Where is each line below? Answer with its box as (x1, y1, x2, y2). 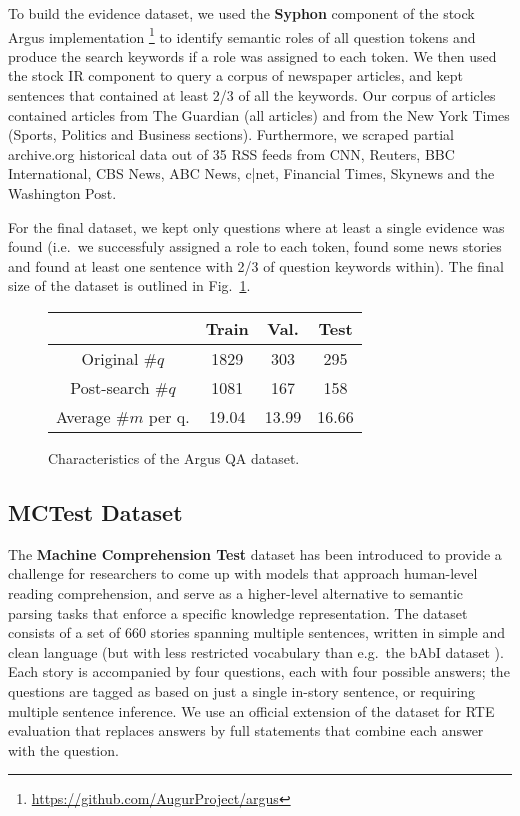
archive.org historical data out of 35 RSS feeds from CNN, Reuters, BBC (8, 143, 455, 164)
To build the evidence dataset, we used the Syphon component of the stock (8, 3, 475, 23)
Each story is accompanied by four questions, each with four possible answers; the (8, 661, 510, 682)
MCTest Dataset (8, 496, 183, 527)
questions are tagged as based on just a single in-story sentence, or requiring (8, 680, 476, 701)
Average (56, 404, 111, 428)
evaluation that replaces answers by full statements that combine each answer (8, 720, 484, 741)
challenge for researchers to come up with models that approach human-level (8, 563, 478, 584)
